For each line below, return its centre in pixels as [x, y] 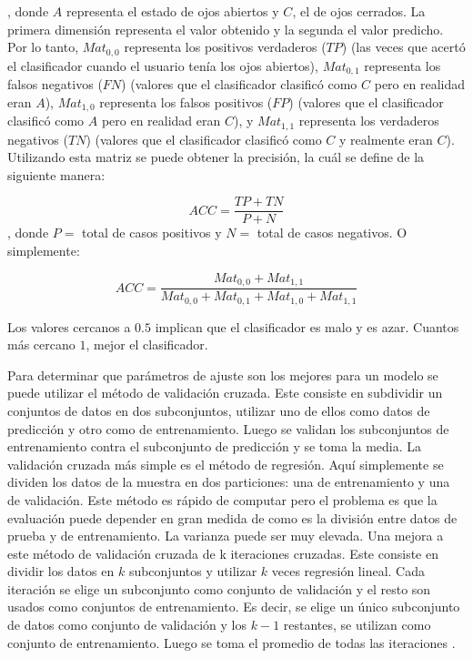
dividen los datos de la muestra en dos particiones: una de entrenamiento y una [229, 482]
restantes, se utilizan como [357, 625]
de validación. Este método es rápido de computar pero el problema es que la [222, 499]
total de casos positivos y [152, 233]
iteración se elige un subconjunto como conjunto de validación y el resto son [219, 588]
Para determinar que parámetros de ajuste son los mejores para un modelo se [223, 375]
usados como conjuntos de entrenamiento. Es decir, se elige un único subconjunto [234, 607]
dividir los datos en [61, 571]
